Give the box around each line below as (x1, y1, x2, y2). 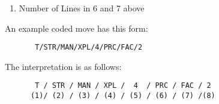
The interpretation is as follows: (5, 60, 122, 72)
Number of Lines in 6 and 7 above (19, 2, 145, 14)
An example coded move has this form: (5, 22, 148, 34)
